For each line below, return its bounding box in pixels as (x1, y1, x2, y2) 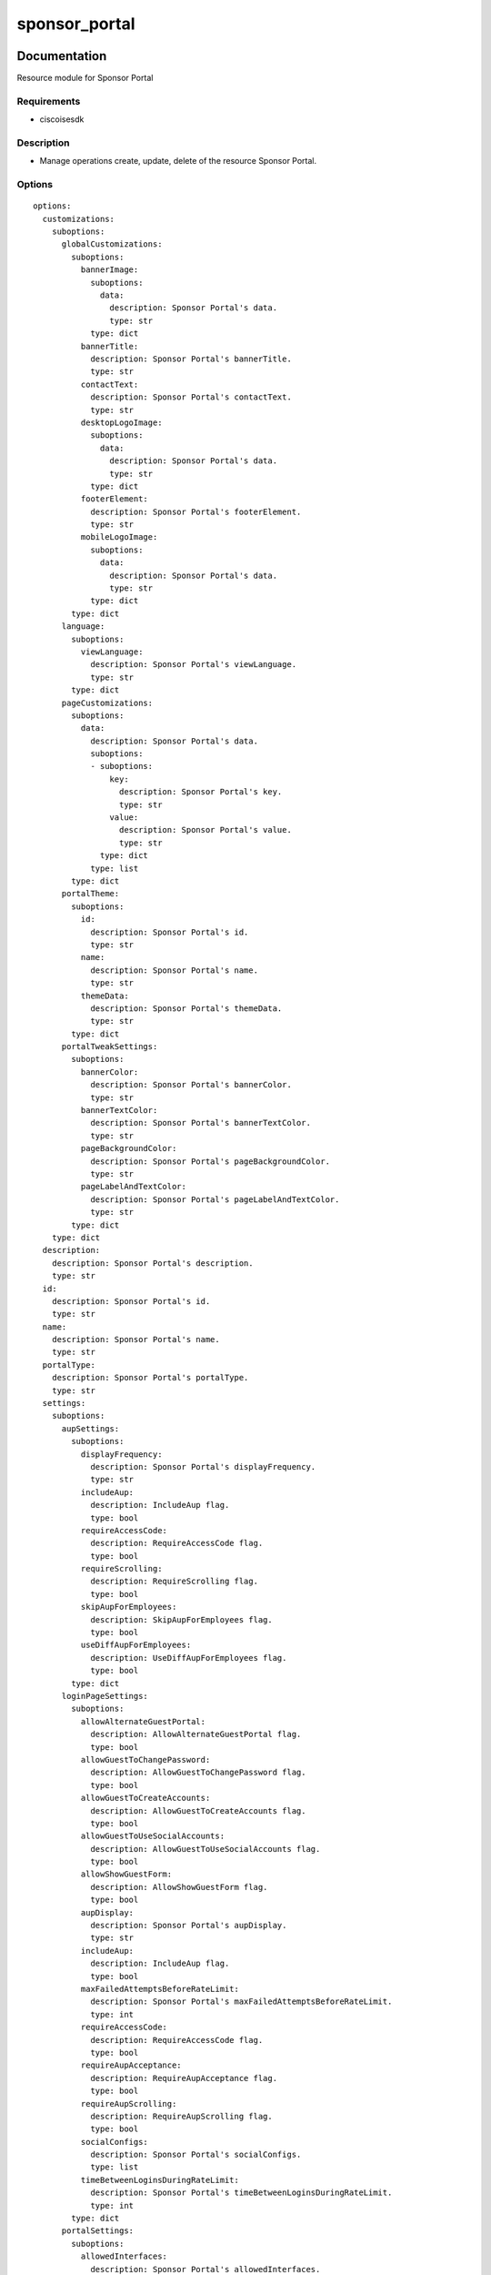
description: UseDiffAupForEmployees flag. (90, 1653, 287, 1663)
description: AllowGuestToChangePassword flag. (90, 1767, 306, 1778)
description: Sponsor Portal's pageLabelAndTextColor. (90, 1194, 340, 1205)
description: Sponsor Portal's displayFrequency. (90, 1461, 316, 1471)
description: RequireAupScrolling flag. (90, 2111, 273, 2121)
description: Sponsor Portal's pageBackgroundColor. (90, 1156, 331, 1167)
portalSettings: (61, 2226, 135, 2236)
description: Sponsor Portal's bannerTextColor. (90, 1117, 311, 1128)
